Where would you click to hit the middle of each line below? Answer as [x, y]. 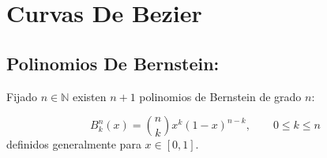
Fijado [22, 96]
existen [90, 96]
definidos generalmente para [74, 144]
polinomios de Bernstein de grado [220, 96]
